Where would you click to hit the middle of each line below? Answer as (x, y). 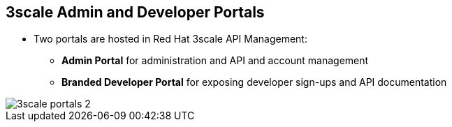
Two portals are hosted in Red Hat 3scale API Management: (170, 39)
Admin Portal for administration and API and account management (215, 61)
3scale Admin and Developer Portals (135, 12)
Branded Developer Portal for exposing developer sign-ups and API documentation (254, 82)
